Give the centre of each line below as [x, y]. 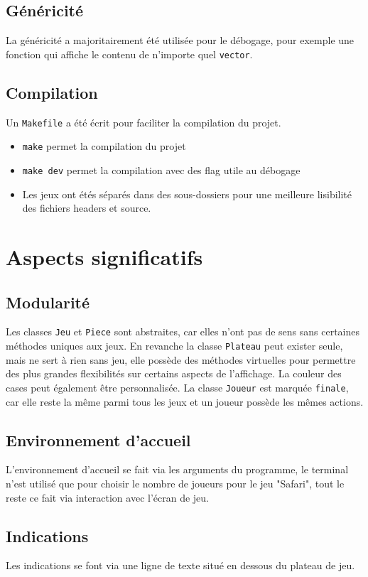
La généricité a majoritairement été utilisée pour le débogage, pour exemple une [180, 40]
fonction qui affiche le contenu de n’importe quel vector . [129, 54]
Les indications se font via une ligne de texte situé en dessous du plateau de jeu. [180, 565]
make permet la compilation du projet [104, 146]
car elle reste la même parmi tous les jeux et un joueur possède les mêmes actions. [185, 401]
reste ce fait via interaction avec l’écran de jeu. [107, 497]
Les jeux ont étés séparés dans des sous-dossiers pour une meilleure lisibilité [187, 194]
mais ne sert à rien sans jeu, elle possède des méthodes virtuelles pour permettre [181, 359]
